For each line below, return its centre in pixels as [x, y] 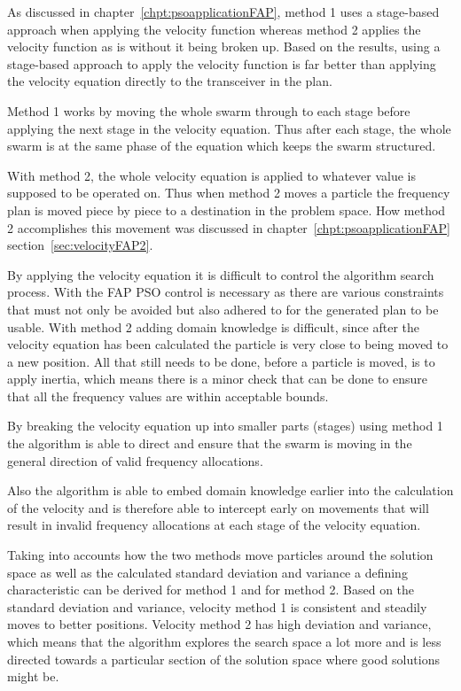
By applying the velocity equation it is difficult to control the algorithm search [221, 274]
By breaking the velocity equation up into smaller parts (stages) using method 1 [225, 426]
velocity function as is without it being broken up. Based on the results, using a [224, 47]
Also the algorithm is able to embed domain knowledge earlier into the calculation [230, 490]
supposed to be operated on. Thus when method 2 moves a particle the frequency [229, 193]
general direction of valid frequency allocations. [135, 460]
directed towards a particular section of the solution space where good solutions [223, 659]
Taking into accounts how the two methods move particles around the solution [220, 555]
